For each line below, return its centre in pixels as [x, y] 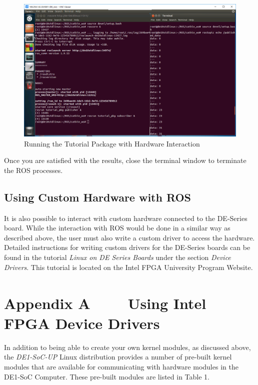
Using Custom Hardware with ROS [97, 197]
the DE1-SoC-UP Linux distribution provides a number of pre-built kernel [118, 357]
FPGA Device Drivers [82, 323]
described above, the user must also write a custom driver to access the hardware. [129, 237]
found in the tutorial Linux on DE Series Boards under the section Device [117, 257]
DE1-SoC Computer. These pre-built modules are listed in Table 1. [107, 376]
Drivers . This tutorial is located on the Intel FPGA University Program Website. [128, 267]
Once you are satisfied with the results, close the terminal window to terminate [125, 160]
